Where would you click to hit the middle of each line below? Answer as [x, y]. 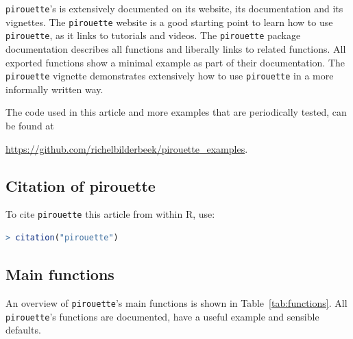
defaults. [23, 330]
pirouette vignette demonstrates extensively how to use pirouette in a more [170, 76]
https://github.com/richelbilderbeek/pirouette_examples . [127, 148]
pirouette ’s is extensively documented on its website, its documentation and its [174, 8]
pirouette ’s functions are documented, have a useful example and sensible [162, 316]
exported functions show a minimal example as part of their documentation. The [175, 62]
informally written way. [54, 89]
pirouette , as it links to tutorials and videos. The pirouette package [153, 35]
